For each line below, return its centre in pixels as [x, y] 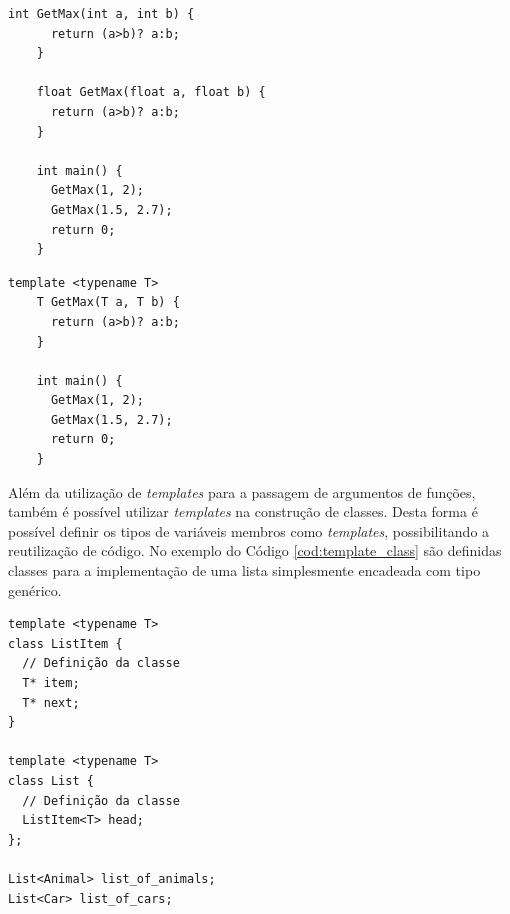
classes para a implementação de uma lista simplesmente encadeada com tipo [244, 570]
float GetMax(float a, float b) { [151, 92]
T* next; [51, 702]
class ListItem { [65, 643]
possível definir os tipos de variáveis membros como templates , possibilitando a [249, 530]
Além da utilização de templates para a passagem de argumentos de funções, [242, 491]
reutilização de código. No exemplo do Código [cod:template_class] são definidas [255, 550]
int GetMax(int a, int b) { [101, 14]
